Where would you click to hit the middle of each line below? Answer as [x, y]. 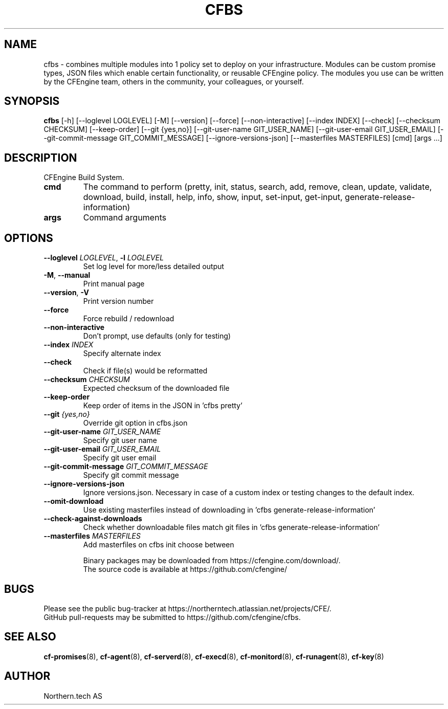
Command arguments [125, 218]
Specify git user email [120, 458]
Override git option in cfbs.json [135, 423]
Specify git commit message [131, 475]
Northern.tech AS [73, 696]
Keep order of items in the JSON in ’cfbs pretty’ [163, 406]
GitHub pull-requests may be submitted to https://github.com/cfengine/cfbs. [172, 617]
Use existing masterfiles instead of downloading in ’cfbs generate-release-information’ [229, 510]
